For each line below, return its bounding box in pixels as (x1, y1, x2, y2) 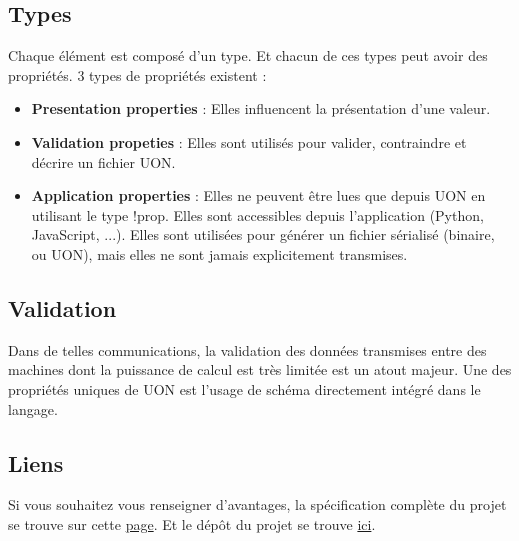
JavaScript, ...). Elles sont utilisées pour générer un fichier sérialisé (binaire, (31, 224, 495, 245)
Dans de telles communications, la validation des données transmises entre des (8, 339, 487, 360)
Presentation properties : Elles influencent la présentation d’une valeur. (31, 98, 491, 119)
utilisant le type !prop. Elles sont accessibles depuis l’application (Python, (31, 204, 484, 225)
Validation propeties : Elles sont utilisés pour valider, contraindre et (31, 131, 467, 152)
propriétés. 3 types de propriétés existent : (8, 64, 267, 85)
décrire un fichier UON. (31, 151, 176, 172)
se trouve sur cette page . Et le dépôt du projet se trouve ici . (8, 513, 376, 534)
